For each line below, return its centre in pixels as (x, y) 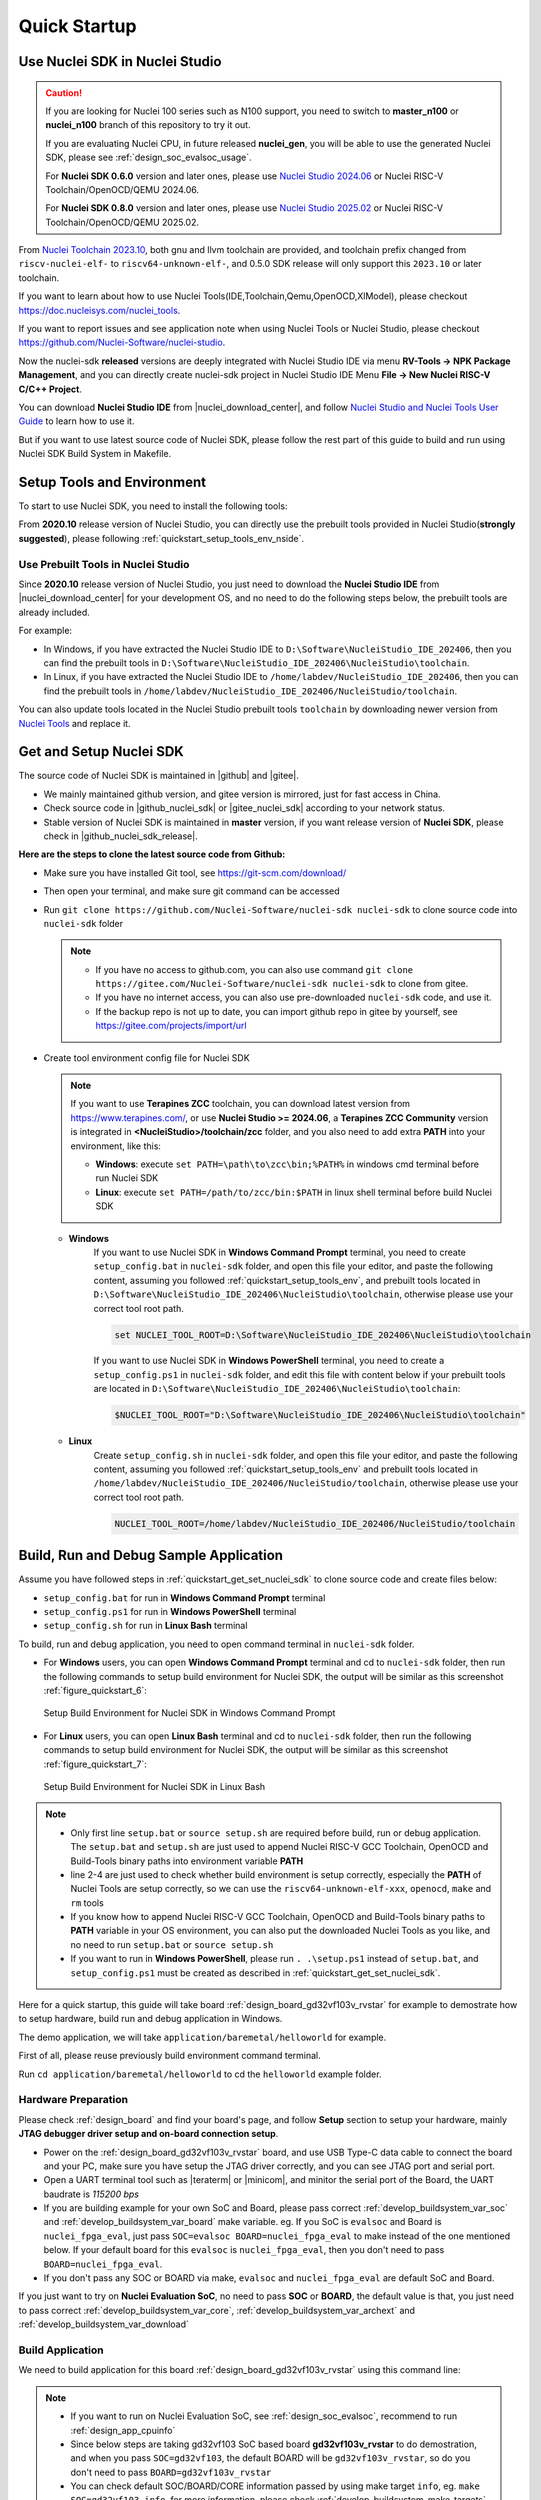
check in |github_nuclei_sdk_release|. (121, 836)
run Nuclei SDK (127, 1178)
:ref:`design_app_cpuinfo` (123, 2430)
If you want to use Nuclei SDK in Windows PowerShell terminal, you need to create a (269, 1361)
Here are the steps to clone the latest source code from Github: (152, 854)
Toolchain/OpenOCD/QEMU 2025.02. (122, 222)
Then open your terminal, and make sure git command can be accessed (191, 891)
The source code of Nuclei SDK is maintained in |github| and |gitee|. (158, 776)
